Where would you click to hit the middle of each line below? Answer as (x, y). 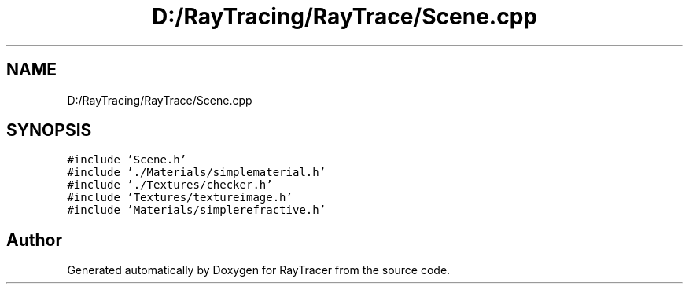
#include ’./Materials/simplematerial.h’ (197, 173)
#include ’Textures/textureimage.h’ (180, 198)
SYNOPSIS (49, 130)
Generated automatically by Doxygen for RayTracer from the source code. (259, 270)
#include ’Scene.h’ (127, 160)
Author (34, 240)
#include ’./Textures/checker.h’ (170, 185)
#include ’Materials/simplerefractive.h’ (197, 210)
